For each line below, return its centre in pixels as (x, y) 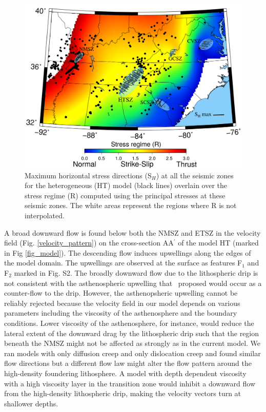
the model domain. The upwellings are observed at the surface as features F (123, 263)
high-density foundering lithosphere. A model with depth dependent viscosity (125, 373)
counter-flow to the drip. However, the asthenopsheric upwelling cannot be (121, 293)
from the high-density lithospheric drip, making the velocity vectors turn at (123, 393)
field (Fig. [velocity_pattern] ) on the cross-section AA (89, 243)
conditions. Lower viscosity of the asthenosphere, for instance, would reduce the (129, 323)
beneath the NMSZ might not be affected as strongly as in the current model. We (132, 343)
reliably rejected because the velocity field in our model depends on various (122, 303)
